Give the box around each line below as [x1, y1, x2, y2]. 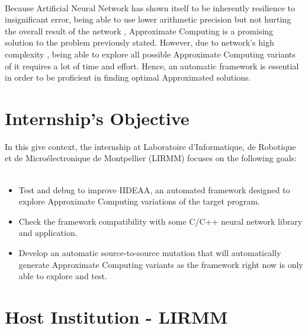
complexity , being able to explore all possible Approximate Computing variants [5, 47, 296, 60]
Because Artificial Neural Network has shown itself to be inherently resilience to [5, 1, 295, 14]
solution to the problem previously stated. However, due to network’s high [5, 36, 274, 49]
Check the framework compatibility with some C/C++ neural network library [18, 215, 303, 227]
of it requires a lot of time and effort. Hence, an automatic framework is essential [5, 59, 299, 72]
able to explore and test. [18, 270, 107, 282]
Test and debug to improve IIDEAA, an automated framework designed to [18, 183, 290, 196]
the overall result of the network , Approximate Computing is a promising [5, 24, 274, 37]
